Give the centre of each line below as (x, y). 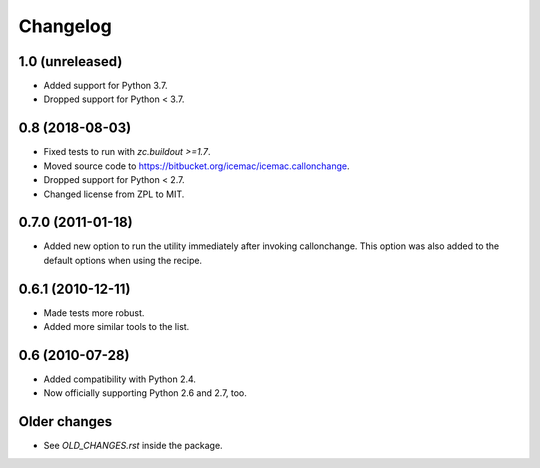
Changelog (65, 26)
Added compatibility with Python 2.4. (120, 379)
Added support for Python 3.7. (105, 86)
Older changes (65, 421)
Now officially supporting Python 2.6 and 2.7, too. (145, 393)
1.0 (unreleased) (70, 61)
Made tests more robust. (94, 312)
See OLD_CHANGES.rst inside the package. (133, 446)
